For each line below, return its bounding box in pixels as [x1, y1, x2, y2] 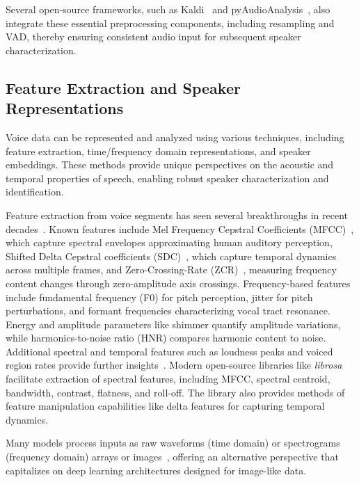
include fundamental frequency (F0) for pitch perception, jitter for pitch [6, 289, 313, 304]
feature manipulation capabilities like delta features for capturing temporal [6, 399, 325, 413]
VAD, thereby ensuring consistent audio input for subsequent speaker [6, 29, 301, 44]
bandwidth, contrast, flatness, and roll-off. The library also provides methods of [6, 385, 345, 399]
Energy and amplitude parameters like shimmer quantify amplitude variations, [6, 316, 341, 331]
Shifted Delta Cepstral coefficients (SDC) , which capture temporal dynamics [6, 248, 337, 263]
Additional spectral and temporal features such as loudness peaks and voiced [6, 344, 333, 358]
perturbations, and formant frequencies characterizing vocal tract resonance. [6, 303, 330, 318]
